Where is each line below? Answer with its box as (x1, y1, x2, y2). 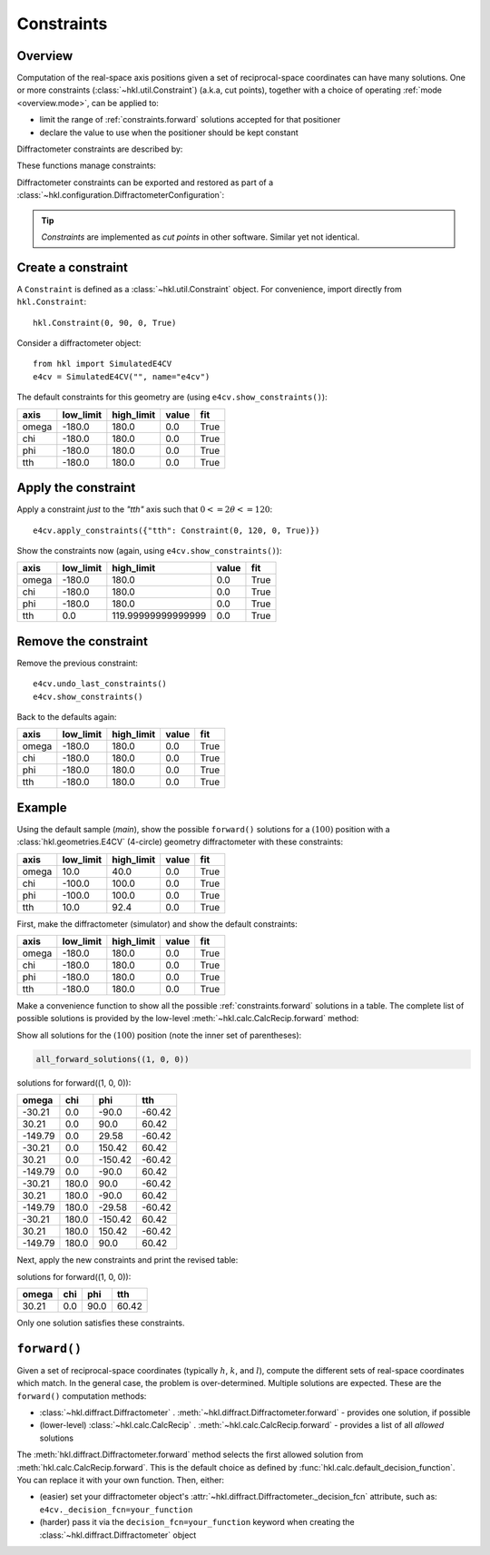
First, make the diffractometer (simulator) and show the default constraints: (16, 918, 299, 930)
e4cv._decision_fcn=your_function (39, 1504, 193, 1515)
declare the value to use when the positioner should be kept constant (39, 127, 299, 138)
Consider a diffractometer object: (16, 338, 142, 349)
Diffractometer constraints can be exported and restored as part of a (16, 177, 274, 188)
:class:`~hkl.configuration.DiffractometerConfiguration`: (16, 190, 225, 201)
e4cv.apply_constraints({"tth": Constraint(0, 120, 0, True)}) (33, 525, 320, 536)
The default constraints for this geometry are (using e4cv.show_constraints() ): (16, 391, 328, 403)
